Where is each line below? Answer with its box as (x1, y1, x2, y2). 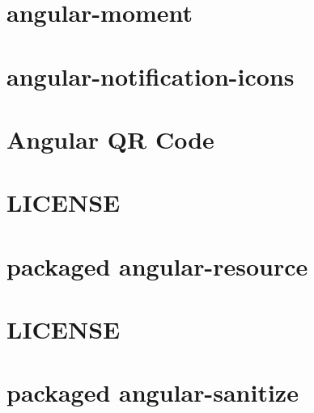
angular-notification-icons (6, 59, 295, 92)
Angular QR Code (6, 122, 214, 155)
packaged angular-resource (6, 249, 308, 282)
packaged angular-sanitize (6, 376, 299, 409)
